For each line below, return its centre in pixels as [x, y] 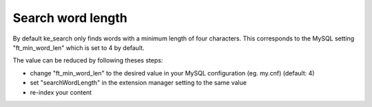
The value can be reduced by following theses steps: [88, 60]
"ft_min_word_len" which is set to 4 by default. [79, 47]
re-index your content [61, 92]
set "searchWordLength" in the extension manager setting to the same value [138, 83]
